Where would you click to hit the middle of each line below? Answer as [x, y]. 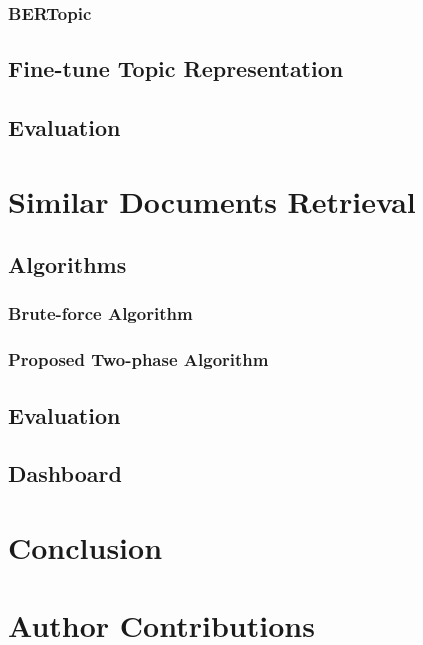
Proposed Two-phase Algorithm [138, 359]
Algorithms [67, 264]
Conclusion [85, 547]
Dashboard [65, 473]
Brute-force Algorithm [100, 313]
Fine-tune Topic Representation [176, 68]
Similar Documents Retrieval [212, 200]
